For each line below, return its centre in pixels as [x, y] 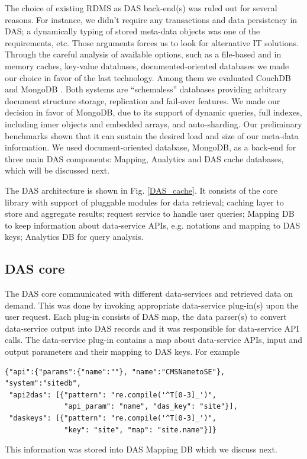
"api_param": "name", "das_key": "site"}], [151, 407]
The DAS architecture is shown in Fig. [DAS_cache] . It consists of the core [141, 190]
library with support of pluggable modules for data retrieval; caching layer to [144, 202]
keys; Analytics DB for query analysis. [74, 237]
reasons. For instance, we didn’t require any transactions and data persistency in [151, 19]
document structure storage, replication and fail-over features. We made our [143, 100]
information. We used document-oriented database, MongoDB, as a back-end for [151, 147]
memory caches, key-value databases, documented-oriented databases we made [147, 65]
